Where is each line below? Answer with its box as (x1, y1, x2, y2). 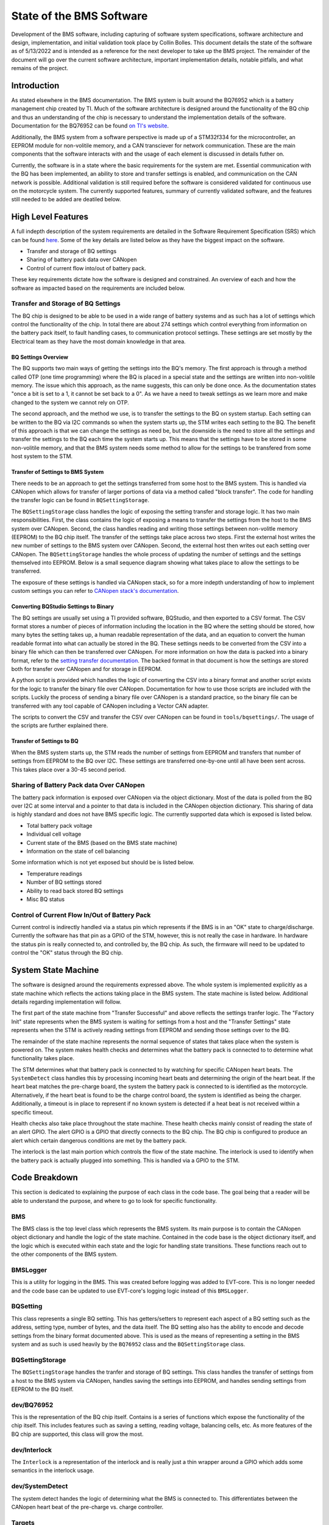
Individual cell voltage (26, 830, 82, 838)
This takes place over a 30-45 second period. (11, 766, 126, 773)
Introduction (11, 80, 60, 91)
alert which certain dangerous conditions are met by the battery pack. (11, 1136, 187, 1144)
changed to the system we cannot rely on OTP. (11, 398, 129, 406)
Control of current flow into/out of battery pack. (26, 264, 146, 271)
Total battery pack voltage (26, 822, 93, 829)
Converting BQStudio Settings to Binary (11, 603, 114, 610)
